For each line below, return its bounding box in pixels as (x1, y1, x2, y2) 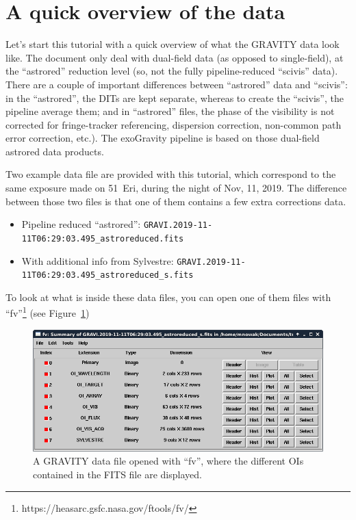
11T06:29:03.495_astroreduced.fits (21, 233, 184, 244)
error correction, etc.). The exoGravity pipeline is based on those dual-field (5, 131, 320, 145)
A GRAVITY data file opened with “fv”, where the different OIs (33, 454, 304, 468)
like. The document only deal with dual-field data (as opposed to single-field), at (5, 50, 344, 64)
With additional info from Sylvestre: (21, 253, 174, 268)
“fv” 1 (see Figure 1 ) (5, 304, 90, 320)
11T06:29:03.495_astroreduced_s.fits (21, 270, 194, 281)
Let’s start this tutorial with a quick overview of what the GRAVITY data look (5, 37, 340, 51)
